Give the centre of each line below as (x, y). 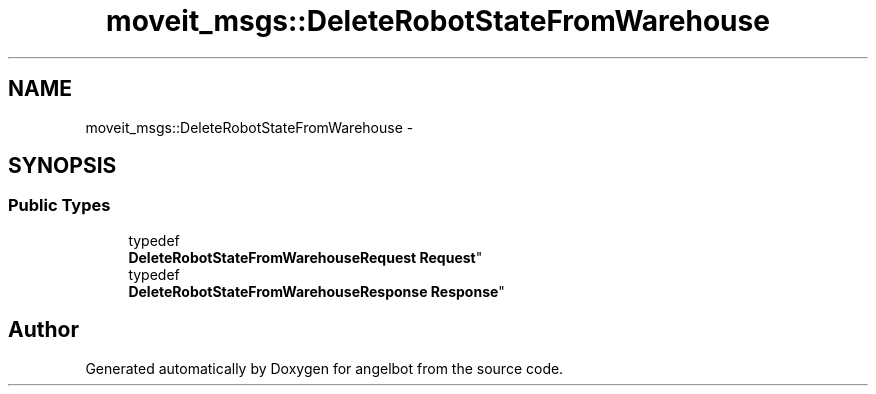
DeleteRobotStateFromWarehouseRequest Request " (305, 257)
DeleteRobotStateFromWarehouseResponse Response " (316, 291)
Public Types (59, 205)
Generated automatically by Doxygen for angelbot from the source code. (324, 368)
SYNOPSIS (62, 166)
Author (43, 330)
